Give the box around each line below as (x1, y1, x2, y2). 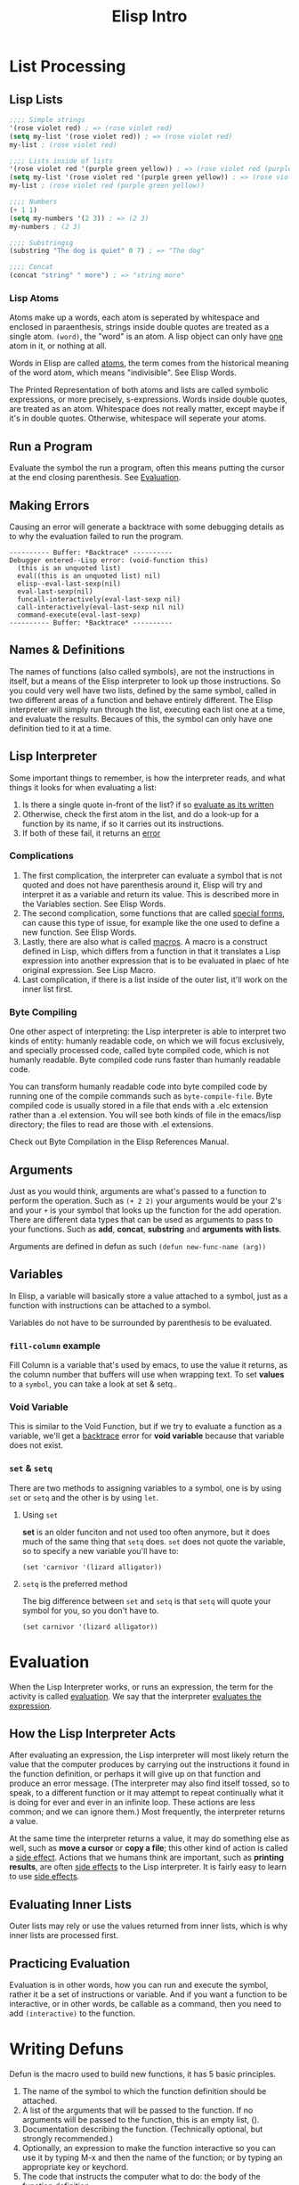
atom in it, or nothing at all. (9, 340, 107, 351)
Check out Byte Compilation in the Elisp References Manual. (9, 1136, 230, 1147)
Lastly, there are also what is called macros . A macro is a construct (21, 936, 268, 946)
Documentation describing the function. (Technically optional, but (21, 2124, 263, 2134)
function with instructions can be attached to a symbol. (9, 1299, 212, 1311)
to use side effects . (9, 1871, 80, 1882)
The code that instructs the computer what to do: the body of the (21, 2171, 261, 2181)
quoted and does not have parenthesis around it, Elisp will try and (21, 880, 263, 890)
